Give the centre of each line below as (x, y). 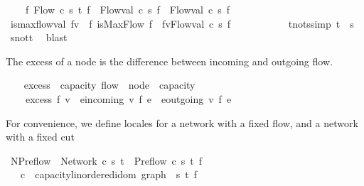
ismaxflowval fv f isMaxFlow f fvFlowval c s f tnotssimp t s (182, 23)
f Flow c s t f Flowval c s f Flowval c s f (128, 9)
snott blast (39, 37)
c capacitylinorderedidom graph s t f (108, 174)
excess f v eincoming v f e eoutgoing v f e (128, 98)
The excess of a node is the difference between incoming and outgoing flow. (169, 61)
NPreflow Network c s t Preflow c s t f (106, 160)
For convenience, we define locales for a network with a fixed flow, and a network (182, 122)
